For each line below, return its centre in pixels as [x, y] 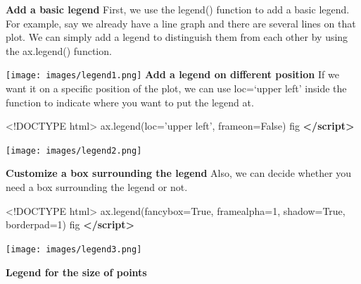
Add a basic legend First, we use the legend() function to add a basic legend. [178, 9]
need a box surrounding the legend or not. [97, 187]
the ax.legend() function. [59, 50]
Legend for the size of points [76, 272]
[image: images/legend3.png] [74, 249]
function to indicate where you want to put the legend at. [130, 102]
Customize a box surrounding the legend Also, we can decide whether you [179, 173]
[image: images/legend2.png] [74, 150]
